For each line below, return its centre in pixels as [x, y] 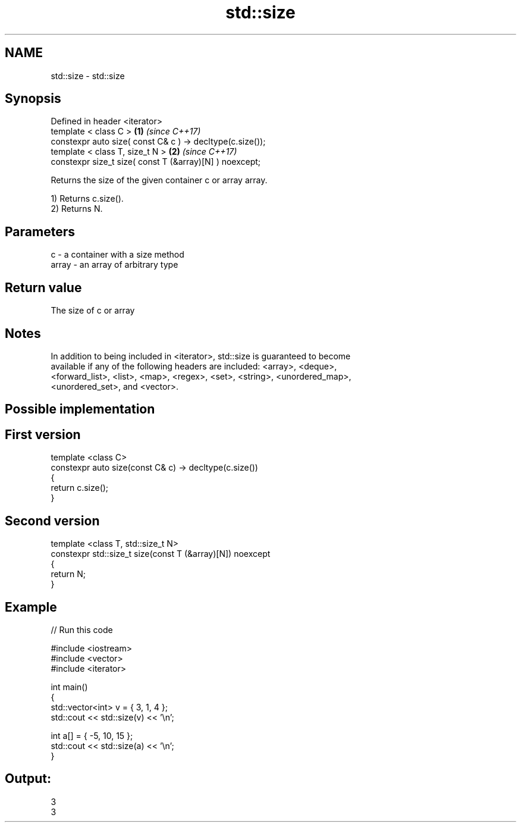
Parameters [40, 231]
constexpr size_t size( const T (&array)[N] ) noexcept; [156, 162]
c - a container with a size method [117, 255]
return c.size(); [80, 488]
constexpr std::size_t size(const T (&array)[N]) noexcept [161, 554]
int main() [69, 687]
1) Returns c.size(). [87, 199]
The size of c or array [93, 311]
